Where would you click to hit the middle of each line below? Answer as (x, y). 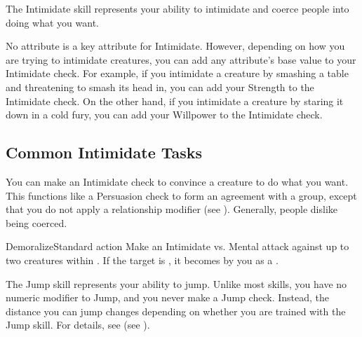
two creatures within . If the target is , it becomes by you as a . (142, 260)
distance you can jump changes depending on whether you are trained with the (176, 311)
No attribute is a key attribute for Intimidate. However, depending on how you (175, 46)
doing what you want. (53, 22)
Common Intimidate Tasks (104, 152)
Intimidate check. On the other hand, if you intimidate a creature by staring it (175, 101)
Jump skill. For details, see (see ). (78, 325)
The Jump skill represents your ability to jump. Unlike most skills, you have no (176, 283)
